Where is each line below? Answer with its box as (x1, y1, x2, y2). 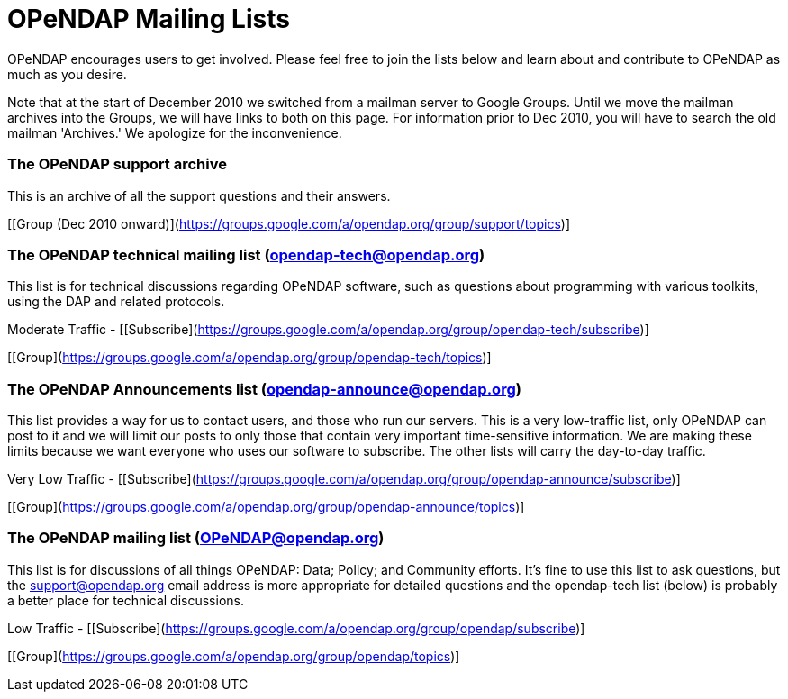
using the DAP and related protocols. (7, 294, 225, 310)
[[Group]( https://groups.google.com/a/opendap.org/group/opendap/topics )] (7, 648, 460, 664)
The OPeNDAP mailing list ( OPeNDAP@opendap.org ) (7, 529, 385, 548)
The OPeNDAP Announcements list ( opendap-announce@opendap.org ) (7, 379, 521, 398)
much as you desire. (7, 66, 127, 82)
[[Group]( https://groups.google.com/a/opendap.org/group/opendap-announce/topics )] (7, 499, 525, 514)
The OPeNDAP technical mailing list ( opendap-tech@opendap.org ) (7, 245, 485, 264)
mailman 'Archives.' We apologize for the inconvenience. (7, 124, 342, 141)
